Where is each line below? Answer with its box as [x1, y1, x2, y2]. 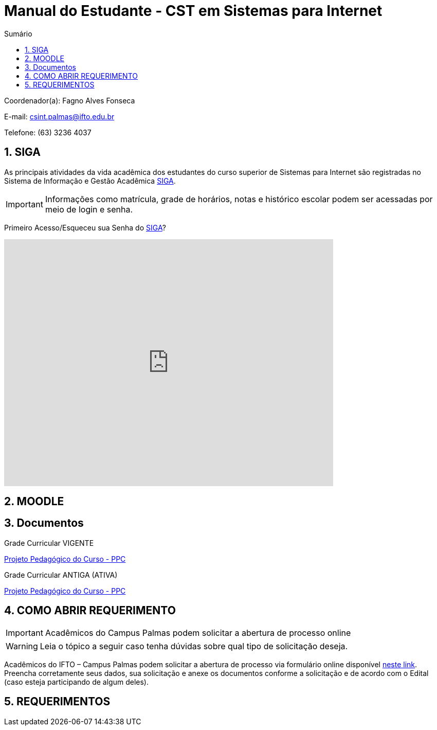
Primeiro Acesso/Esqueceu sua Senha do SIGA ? [4, 223, 166, 232]
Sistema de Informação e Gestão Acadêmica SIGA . [4, 176, 176, 185]
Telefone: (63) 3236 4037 [4, 128, 92, 137]
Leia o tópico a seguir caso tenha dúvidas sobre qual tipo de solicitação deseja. [40, 640, 348, 651]
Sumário [4, 29, 32, 38]
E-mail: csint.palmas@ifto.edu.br [4, 112, 115, 121]
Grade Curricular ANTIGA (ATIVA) [4, 570, 118, 579]
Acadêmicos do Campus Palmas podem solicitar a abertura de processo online [45, 627, 351, 638]
